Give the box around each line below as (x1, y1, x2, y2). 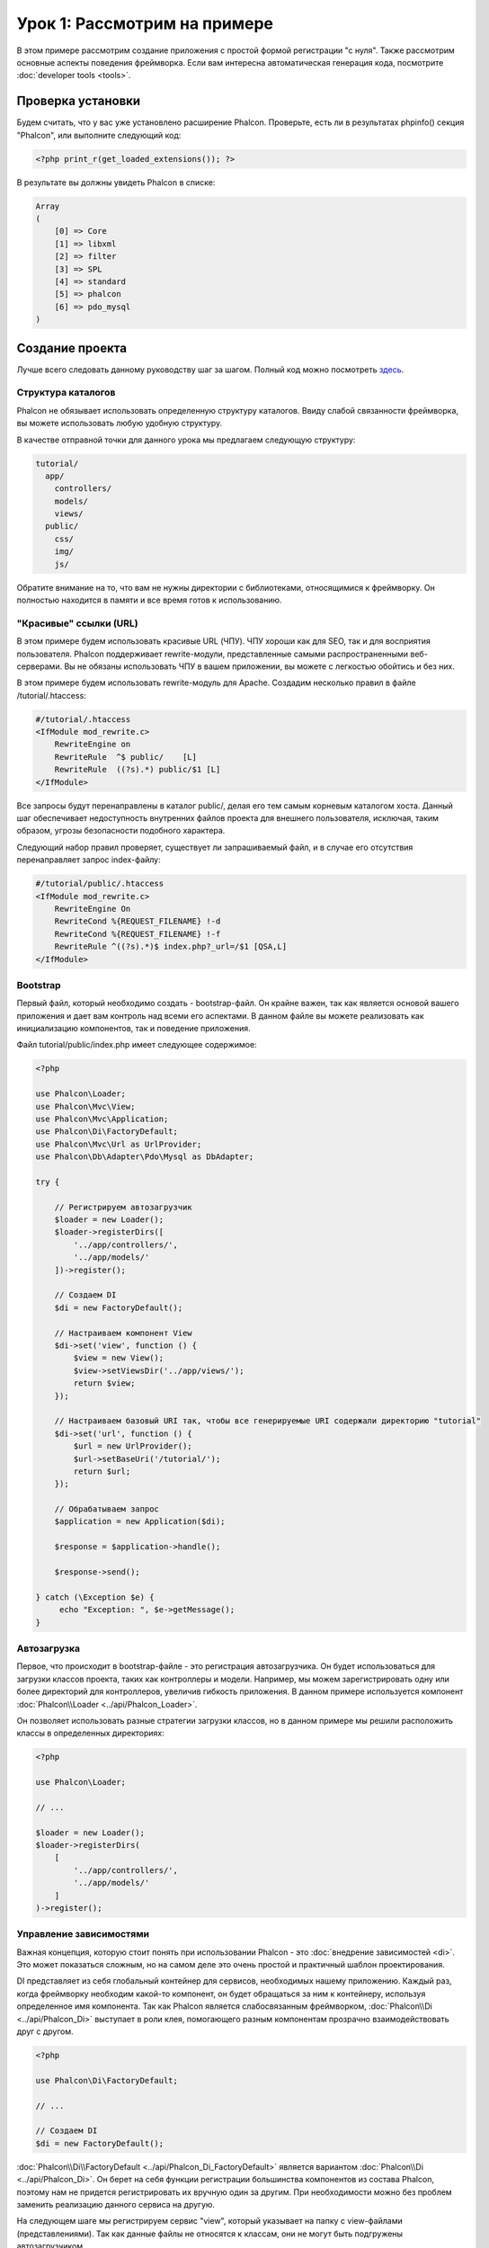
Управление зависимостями (16, 1928, 150, 1940)
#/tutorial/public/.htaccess (35, 879, 164, 889)
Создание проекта (16, 340, 128, 355)
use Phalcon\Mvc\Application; (35, 1113, 169, 1124)
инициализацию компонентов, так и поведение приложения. (16, 1023, 251, 1034)
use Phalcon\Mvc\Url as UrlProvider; (35, 1138, 202, 1149)
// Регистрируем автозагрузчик (54, 1201, 192, 1212)
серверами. (16, 661, 63, 672)
